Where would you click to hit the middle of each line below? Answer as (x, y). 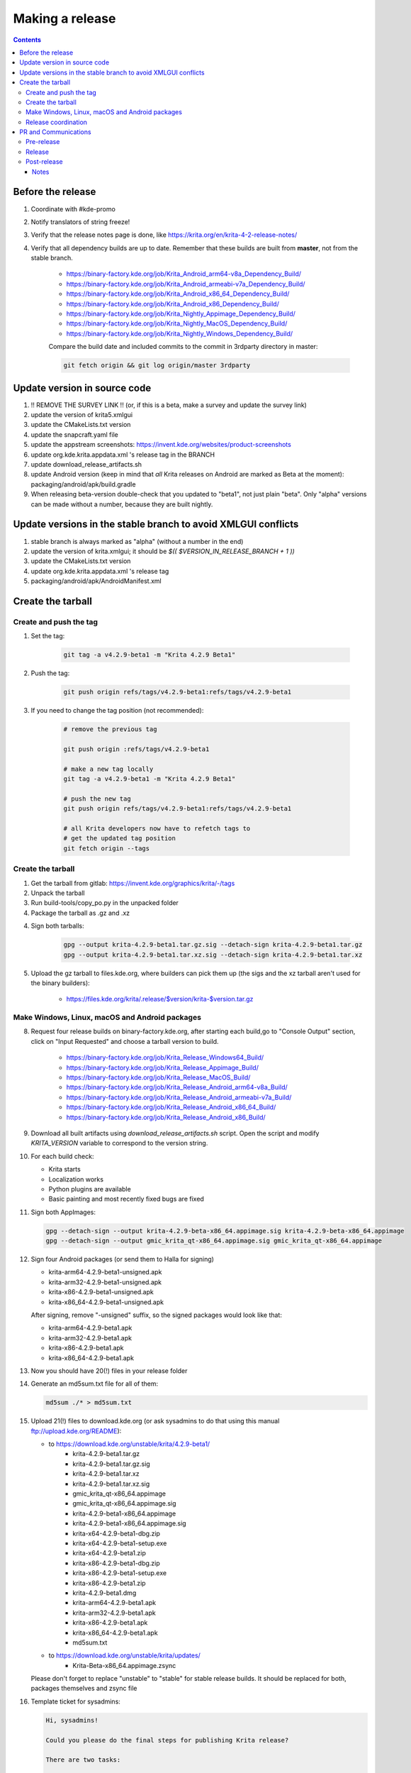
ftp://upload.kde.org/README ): (76, 1431)
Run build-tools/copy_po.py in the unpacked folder (105, 903)
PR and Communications (55, 132)
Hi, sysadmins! (72, 1720)
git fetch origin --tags (107, 848)
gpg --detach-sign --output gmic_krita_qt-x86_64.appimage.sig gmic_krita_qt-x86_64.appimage (214, 1241)
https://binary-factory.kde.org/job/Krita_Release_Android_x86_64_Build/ (171, 1107)
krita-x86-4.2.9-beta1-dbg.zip (117, 1563)
